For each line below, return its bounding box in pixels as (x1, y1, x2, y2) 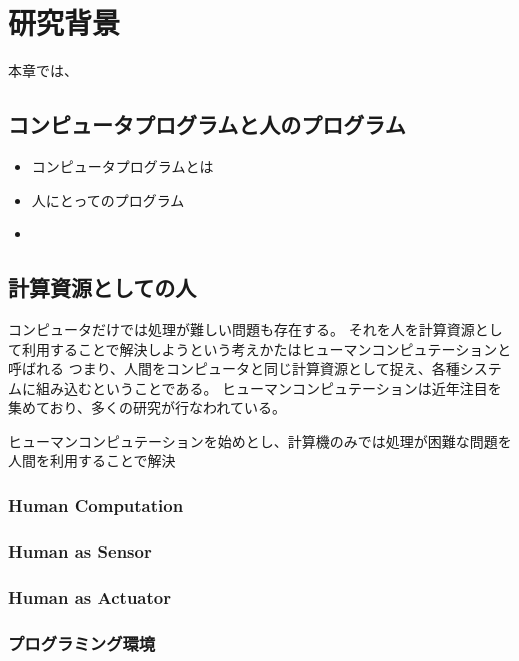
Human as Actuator (8, 584, 171, 609)
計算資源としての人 (8, 272, 197, 303)
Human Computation (8, 492, 184, 517)
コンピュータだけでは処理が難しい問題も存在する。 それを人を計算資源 (8, 318, 475, 339)
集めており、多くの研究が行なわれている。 (8, 397, 286, 418)
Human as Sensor (8, 538, 152, 563)
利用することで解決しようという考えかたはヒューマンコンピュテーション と (21, 338, 512, 359)
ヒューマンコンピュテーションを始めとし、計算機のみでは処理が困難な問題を (8, 430, 512, 451)
